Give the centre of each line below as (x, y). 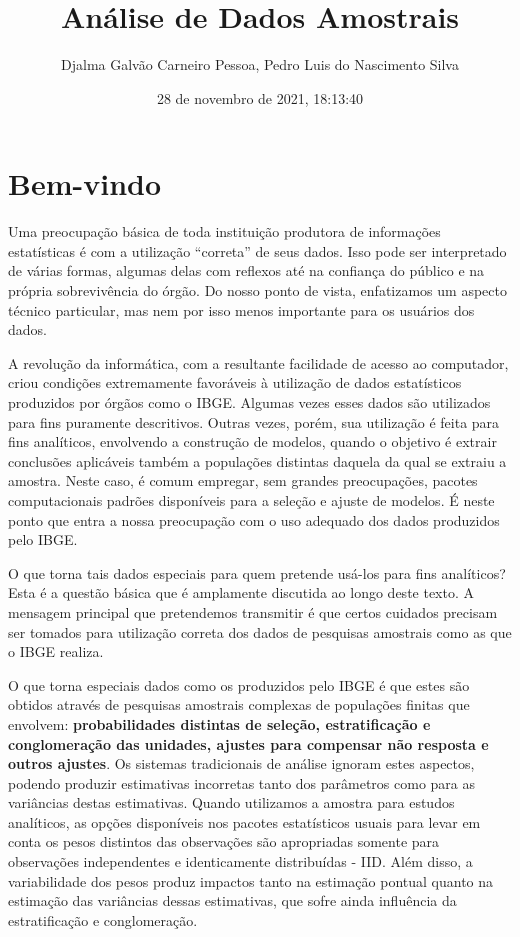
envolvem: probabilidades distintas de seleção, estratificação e (219, 723)
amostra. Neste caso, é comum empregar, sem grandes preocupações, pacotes (243, 480)
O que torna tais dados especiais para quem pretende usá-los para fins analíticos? (257, 572)
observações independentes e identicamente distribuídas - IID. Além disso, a (240, 861)
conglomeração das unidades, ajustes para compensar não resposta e (248, 743)
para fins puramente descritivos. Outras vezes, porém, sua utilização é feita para (254, 421)
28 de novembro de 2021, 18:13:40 (260, 97)
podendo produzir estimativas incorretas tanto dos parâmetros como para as (242, 782)
